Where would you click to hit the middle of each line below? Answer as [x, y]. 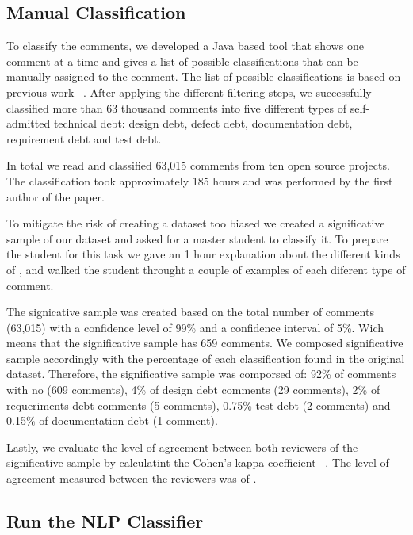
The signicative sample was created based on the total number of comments [190, 312]
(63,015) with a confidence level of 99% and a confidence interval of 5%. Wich [195, 327]
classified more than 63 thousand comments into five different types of [176, 107]
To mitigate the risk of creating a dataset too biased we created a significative [196, 223]
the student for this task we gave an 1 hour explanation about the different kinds [203, 254]
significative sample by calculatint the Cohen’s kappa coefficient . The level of [198, 462]
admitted [29, 123]
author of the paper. [55, 196]
